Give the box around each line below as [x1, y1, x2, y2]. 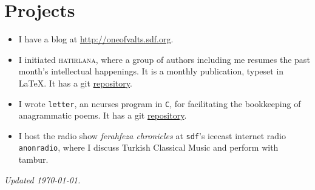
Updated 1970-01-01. [4, 173, 81, 186]
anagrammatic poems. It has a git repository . [18, 109, 187, 122]
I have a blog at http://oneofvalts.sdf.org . [18, 33, 174, 45]
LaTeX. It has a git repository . [18, 76, 132, 89]
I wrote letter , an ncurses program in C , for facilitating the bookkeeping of [18, 97, 301, 110]
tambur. [18, 153, 49, 166]
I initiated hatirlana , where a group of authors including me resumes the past [18, 53, 310, 65]
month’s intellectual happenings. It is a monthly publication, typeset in [18, 65, 284, 77]
